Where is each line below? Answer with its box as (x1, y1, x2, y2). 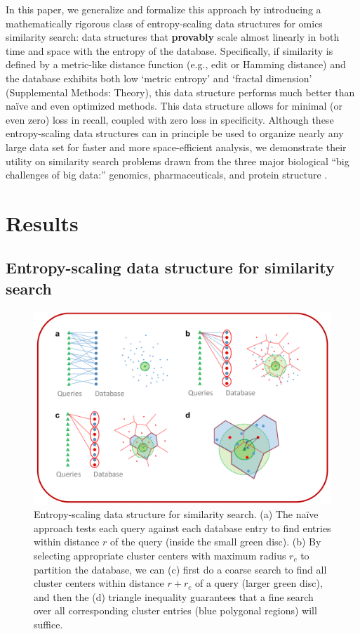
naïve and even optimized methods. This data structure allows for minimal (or (6, 98, 342, 113)
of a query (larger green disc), (194, 576, 323, 590)
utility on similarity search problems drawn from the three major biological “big (6, 153, 349, 168)
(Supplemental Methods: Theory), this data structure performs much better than (6, 84, 355, 99)
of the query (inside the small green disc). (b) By (110, 534, 321, 549)
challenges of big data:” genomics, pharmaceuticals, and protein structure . (6, 167, 328, 182)
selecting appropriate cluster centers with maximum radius (34, 548, 286, 562)
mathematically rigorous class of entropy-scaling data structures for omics (6, 15, 323, 30)
